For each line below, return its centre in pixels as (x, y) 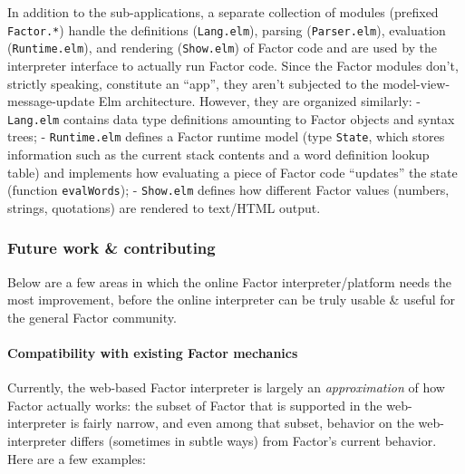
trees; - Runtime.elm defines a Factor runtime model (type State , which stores (226, 136)
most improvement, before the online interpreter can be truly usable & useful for (232, 300)
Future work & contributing (111, 248)
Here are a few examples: (77, 458)
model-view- (417, 83)
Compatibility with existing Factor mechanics (153, 353)
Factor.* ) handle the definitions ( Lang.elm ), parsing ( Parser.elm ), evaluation (227, 29)
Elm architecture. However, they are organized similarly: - (260, 101)
